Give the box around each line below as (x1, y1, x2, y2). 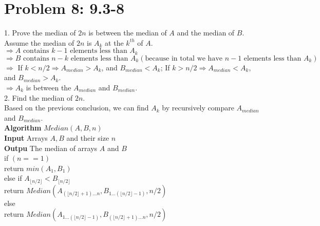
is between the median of (88, 27, 167, 38)
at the (105, 37, 124, 48)
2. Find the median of (4, 92, 73, 103)
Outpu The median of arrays (4, 142, 98, 153)
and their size (66, 132, 109, 143)
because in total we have (145, 54, 222, 62)
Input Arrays (4, 132, 48, 143)
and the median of (177, 27, 235, 38)
